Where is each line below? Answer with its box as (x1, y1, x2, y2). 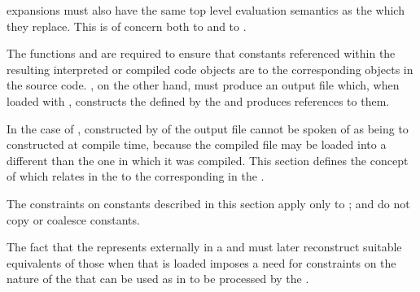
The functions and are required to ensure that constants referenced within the (7, 45, 396, 62)
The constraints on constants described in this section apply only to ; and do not (7, 194, 410, 211)
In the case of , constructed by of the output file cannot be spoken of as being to (7, 120, 409, 137)
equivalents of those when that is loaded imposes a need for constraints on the (7, 254, 396, 271)
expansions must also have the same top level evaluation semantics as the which (7, 2, 405, 18)
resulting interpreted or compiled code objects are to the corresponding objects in (7, 60, 413, 77)
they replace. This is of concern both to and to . (7, 17, 247, 34)
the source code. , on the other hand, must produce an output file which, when (7, 76, 400, 94)
